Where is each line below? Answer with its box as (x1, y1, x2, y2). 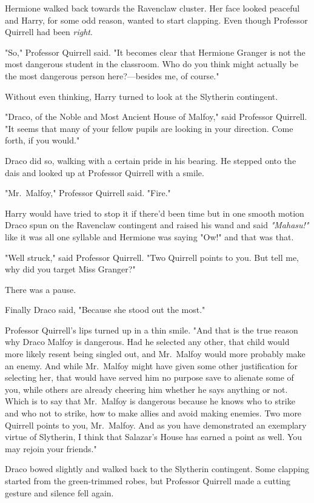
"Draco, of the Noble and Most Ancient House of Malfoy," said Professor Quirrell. (5, 110, 307, 123)
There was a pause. (5, 283, 76, 295)
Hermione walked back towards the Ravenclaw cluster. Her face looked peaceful (5, 2, 300, 14)
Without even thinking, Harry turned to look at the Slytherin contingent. (5, 90, 278, 102)
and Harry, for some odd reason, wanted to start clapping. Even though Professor (5, 13, 308, 26)
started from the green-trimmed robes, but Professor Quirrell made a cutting (5, 475, 291, 487)
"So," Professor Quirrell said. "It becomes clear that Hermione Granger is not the (5, 45, 306, 58)
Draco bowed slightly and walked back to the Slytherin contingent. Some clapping (5, 462, 310, 475)
